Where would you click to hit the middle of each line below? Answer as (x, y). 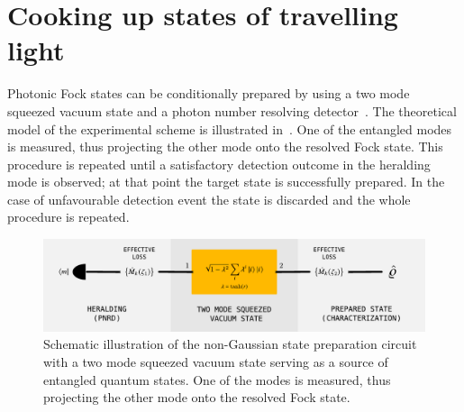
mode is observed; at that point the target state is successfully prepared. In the (226, 182)
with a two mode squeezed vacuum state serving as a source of (216, 361)
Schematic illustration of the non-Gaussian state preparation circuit (230, 344)
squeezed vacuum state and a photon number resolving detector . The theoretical (232, 110)
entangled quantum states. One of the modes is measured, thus (217, 379)
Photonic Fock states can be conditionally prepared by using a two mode (209, 93)
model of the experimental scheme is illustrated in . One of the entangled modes (230, 128)
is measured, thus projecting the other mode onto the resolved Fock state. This (225, 146)
